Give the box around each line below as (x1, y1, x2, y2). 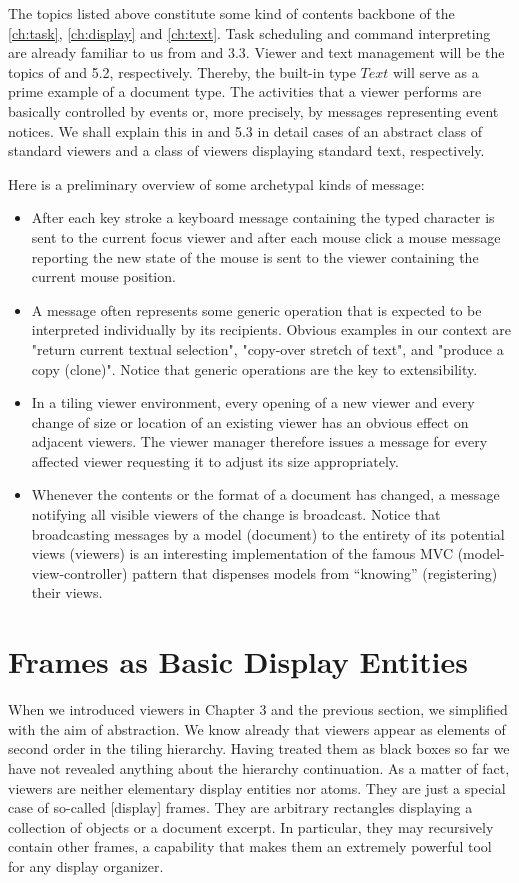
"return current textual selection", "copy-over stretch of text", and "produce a (31, 338, 504, 359)
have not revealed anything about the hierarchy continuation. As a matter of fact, (8, 757, 510, 778)
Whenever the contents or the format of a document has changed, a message (31, 484, 500, 505)
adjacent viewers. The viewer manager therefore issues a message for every (31, 431, 488, 452)
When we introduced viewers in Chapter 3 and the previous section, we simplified (8, 699, 508, 720)
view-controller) (31, 562, 128, 583)
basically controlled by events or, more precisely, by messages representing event (8, 100, 499, 121)
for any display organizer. (8, 855, 164, 876)
